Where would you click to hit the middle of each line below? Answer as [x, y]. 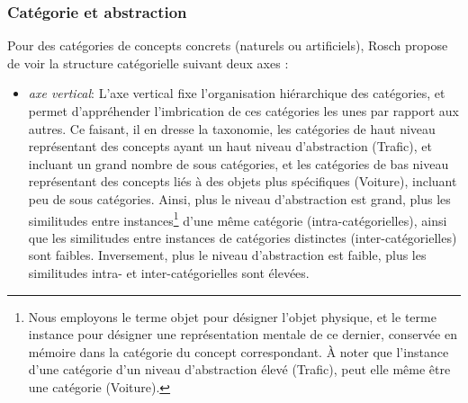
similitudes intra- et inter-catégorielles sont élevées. [169, 273]
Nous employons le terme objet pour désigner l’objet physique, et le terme [232, 316]
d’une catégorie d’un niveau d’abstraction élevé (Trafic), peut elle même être [239, 369]
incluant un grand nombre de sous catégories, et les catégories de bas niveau [238, 163]
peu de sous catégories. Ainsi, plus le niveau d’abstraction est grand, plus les [239, 198]
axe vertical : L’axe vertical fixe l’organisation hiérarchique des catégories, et [237, 93]
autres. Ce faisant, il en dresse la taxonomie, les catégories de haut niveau [232, 128]
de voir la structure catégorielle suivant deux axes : [148, 63]
